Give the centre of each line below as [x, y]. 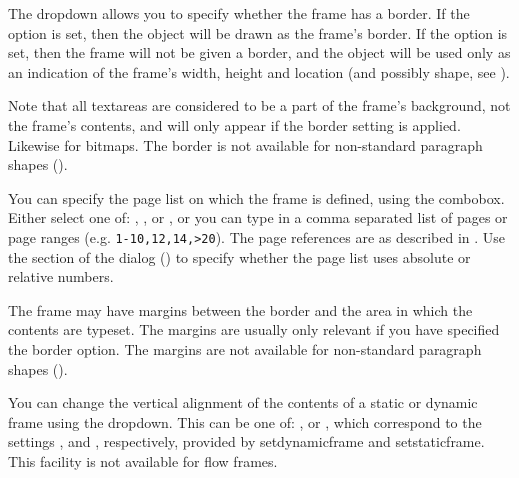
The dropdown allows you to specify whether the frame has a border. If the [239, 13]
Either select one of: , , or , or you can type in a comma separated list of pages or [258, 217]
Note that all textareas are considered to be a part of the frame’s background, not [259, 105]
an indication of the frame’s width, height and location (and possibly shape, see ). [259, 71]
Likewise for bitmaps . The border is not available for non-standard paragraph [245, 144]
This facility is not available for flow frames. [143, 460]
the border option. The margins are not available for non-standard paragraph [245, 348]
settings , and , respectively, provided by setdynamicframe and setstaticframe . [246, 441]
